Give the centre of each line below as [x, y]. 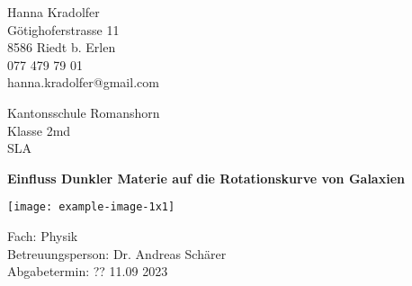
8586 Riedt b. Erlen [62, 47]
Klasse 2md [39, 130]
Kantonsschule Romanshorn [84, 112]
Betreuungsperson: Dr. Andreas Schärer [117, 253]
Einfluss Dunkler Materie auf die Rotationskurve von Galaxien [206, 178]
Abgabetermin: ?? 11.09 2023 [88, 271]
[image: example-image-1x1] [91, 207]
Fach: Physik [43, 236]
